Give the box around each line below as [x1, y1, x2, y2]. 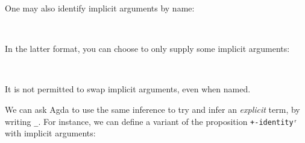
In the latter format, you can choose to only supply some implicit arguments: [5, 42, 290, 55]
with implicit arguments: [5, 127, 96, 139]
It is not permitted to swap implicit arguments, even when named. [5, 83, 251, 95]
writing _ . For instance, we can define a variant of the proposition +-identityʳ [5, 115, 298, 127]
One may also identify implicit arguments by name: [5, 2, 195, 14]
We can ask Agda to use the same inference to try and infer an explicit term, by [5, 103, 300, 115]
